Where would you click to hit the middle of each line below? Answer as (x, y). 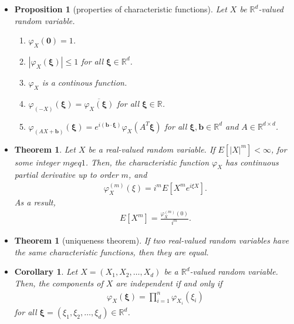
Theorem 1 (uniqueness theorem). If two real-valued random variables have (152, 240)
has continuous (252, 162)
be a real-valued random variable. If (152, 149)
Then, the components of (59, 283)
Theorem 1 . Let (45, 149)
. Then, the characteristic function (147, 162)
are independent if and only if (169, 283)
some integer (37, 162)
